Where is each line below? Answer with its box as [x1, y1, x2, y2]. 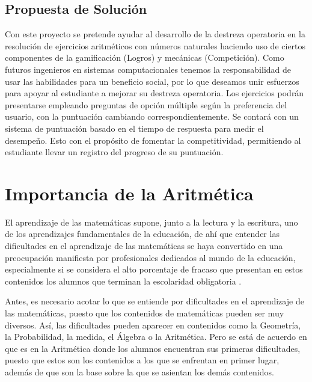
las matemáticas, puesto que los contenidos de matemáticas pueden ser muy [5, 307, 284, 319]
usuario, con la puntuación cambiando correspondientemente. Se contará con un [5, 110, 299, 123]
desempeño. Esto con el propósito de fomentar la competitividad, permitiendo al [5, 134, 301, 146]
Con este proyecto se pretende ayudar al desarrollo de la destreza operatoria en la [5, 28, 305, 40]
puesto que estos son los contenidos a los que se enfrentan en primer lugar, [5, 354, 280, 366]
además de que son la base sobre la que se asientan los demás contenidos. [5, 365, 274, 378]
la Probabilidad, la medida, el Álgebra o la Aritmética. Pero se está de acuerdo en [5, 330, 307, 343]
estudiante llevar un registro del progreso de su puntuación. [5, 146, 224, 158]
